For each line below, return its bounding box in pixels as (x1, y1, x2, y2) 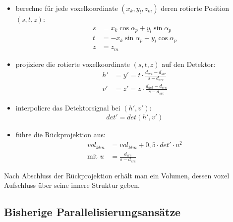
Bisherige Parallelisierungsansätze (4, 204, 181, 220)
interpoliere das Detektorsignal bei (15, 102, 120, 112)
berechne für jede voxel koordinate (15, 3, 118, 13)
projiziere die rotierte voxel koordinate (15, 58, 130, 69)
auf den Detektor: (162, 58, 216, 69)
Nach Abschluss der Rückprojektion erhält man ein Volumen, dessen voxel (4, 170, 230, 180)
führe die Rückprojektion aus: (15, 129, 106, 140)
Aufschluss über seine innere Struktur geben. (4, 180, 140, 190)
